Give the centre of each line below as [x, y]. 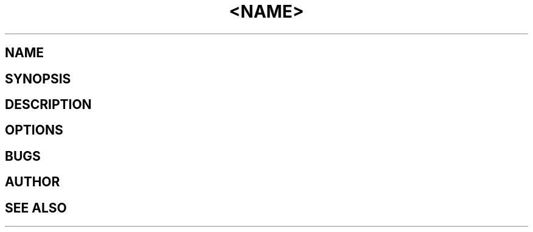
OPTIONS [34, 130]
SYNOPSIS [38, 79]
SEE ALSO [36, 208]
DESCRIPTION [48, 105]
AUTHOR [33, 182]
